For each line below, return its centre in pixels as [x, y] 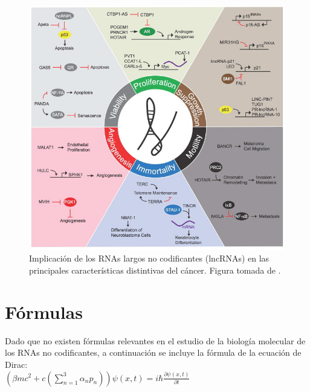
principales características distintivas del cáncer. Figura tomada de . [155, 270]
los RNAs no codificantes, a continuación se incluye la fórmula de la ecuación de [153, 352]
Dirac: [16, 364]
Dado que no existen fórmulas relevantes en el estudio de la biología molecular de [155, 340]
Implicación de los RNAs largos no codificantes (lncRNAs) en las [149, 258]
